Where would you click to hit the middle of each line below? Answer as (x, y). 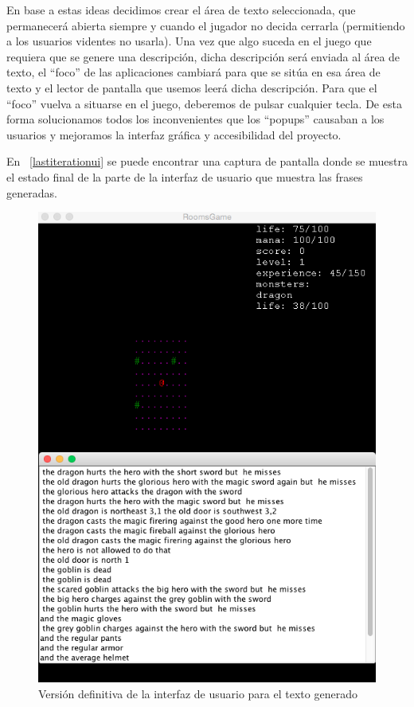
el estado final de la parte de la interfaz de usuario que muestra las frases (185, 176)
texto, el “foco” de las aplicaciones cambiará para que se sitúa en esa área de (193, 72)
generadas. (32, 192)
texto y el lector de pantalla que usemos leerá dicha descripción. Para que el (192, 87)
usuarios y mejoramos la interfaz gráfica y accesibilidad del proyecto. (174, 134)
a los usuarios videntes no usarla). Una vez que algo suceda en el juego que (189, 41)
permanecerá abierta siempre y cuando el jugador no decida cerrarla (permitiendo (206, 25)
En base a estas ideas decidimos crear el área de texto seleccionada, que (181, 10)
